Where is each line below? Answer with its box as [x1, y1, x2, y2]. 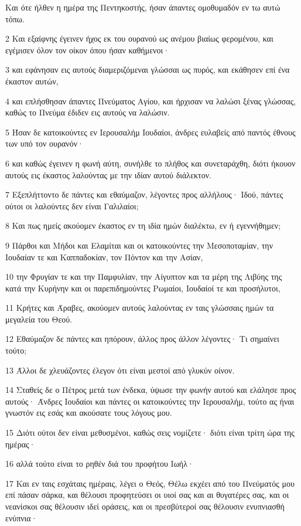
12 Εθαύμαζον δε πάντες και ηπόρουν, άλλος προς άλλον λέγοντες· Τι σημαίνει [5, 332, 279, 345]
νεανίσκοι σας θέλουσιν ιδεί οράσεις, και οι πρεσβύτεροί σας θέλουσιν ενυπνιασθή [5, 500, 285, 512]
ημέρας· [5, 437, 36, 450]
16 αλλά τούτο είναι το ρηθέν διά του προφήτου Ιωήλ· [5, 457, 194, 470]
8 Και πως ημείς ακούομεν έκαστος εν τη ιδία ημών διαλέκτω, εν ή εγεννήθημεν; [5, 219, 281, 232]
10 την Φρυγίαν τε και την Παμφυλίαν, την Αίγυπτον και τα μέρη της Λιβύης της [5, 270, 282, 283]
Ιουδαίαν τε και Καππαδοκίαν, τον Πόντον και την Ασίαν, [5, 250, 203, 263]
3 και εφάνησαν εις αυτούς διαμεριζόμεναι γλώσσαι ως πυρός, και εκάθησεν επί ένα [5, 63, 290, 76]
